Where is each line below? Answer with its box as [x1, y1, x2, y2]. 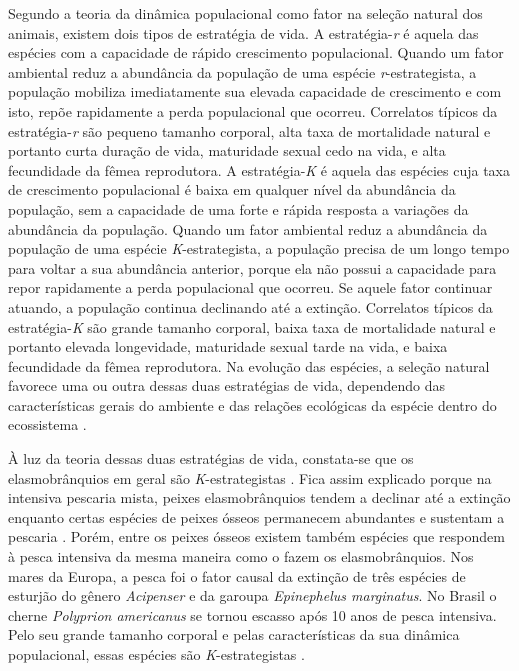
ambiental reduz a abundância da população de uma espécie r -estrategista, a [8, 61, 477, 82]
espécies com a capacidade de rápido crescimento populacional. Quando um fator [8, 42, 504, 63]
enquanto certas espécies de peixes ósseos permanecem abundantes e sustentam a [8, 506, 505, 527]
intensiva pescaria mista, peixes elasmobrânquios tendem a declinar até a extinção [8, 487, 511, 508]
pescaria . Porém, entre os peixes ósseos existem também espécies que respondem [8, 526, 505, 547]
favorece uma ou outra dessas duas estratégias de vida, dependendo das [8, 375, 445, 396]
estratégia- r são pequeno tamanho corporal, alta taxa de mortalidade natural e [8, 120, 491, 141]
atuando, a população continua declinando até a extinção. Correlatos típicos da [8, 296, 493, 317]
